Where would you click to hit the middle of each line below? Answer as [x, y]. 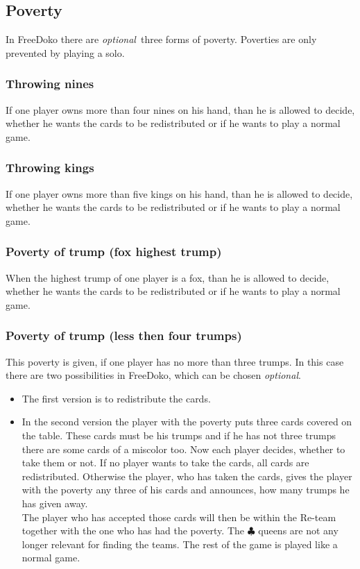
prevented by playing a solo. [65, 52]
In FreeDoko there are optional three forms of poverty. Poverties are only [161, 39]
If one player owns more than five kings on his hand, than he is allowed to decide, [179, 193]
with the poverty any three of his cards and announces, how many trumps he [186, 490]
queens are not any [298, 530]
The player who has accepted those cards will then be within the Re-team [179, 517]
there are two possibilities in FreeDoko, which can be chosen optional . [153, 375]
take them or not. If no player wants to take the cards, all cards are [165, 462]
